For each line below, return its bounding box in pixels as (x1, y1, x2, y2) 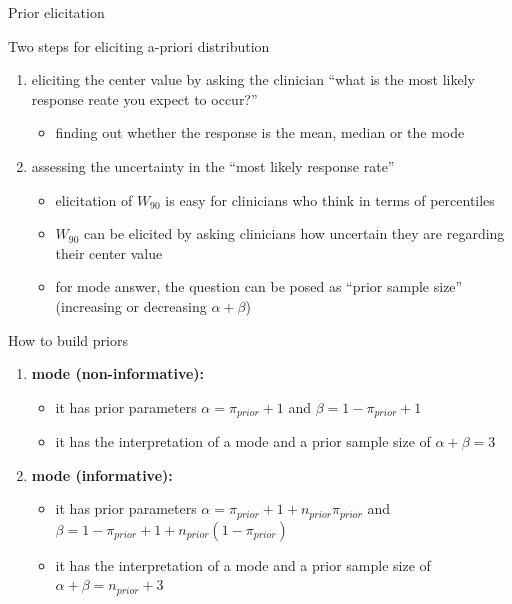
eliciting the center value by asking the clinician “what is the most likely (31, 69, 475, 90)
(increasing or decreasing (55, 295, 207, 316)
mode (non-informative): (31, 363, 205, 384)
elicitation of (55, 189, 133, 210)
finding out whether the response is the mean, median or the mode (55, 122, 465, 143)
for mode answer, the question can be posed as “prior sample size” (55, 276, 463, 297)
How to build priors (8, 329, 128, 350)
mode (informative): (31, 464, 173, 485)
